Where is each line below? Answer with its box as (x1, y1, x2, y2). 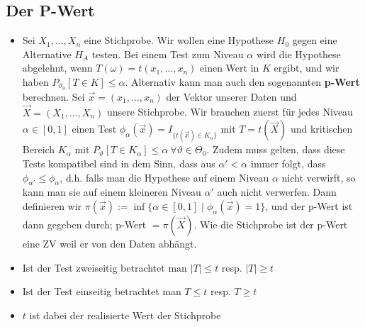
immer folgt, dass (250, 156, 326, 171)
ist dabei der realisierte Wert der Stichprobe (29, 307, 221, 322)
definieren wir (22, 199, 82, 214)
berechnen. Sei (22, 89, 85, 104)
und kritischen (290, 121, 353, 136)
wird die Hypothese (256, 46, 341, 61)
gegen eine (292, 33, 337, 48)
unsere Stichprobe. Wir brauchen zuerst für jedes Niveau (106, 104, 353, 119)
